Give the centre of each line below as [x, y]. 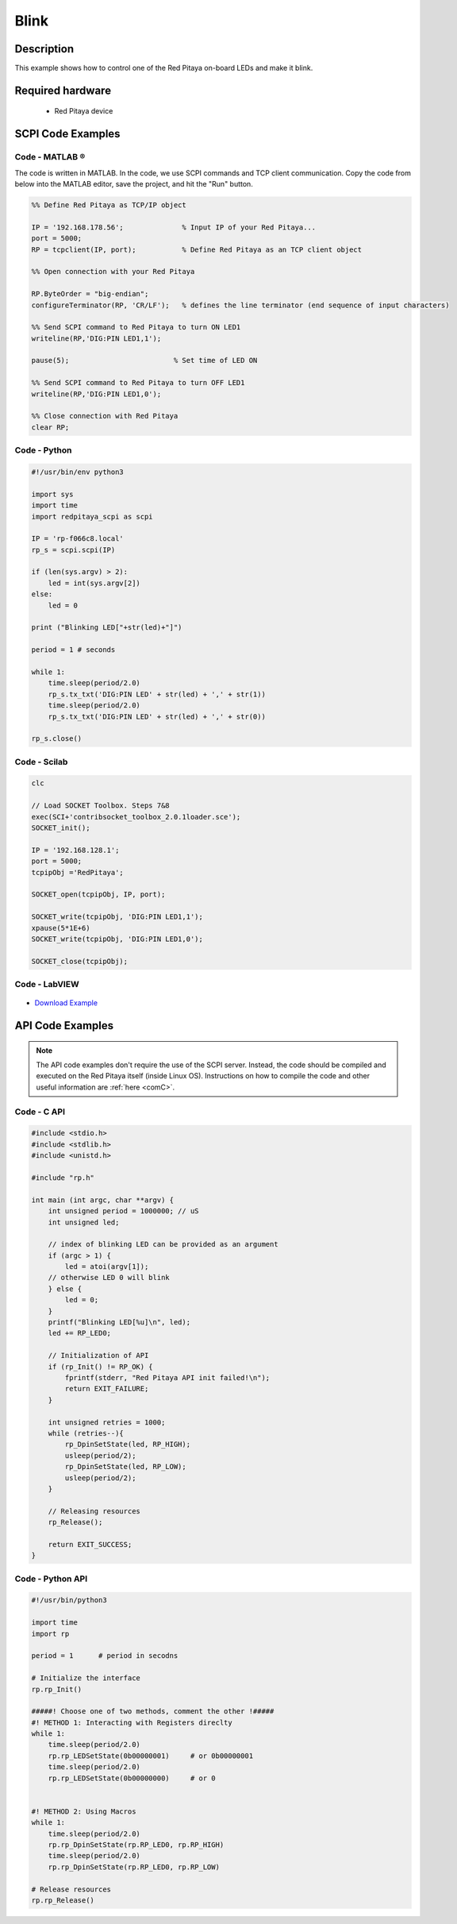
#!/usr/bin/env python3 [78, 472]
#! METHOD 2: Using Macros [84, 1811]
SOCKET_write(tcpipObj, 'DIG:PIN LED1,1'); [117, 917]
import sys [52, 494]
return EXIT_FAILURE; [107, 1389]
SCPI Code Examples [67, 134]
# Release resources [71, 1889]
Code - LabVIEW [47, 985]
